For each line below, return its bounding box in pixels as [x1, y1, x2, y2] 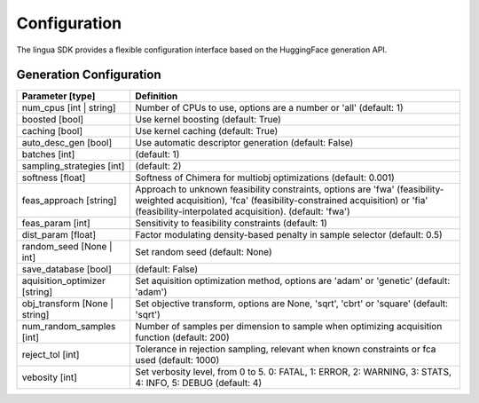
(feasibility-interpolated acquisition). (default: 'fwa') [135, 205, 350, 217]
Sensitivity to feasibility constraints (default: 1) [135, 217, 328, 230]
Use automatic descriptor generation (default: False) [135, 137, 354, 149]
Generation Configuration [16, 67, 161, 83]
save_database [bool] [21, 263, 113, 275]
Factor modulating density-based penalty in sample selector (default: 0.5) [135, 229, 443, 241]
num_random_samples [21, 320, 116, 333]
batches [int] [21, 148, 75, 161]
